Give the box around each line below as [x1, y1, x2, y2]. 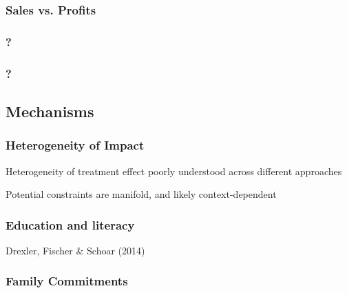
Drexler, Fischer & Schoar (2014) [6, 243, 145, 257]
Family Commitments [6, 272, 128, 290]
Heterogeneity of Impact [6, 137, 145, 154]
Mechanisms [6, 100, 94, 121]
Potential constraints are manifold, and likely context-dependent [6, 187, 277, 201]
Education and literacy [6, 216, 135, 233]
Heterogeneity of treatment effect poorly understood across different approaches [6, 163, 342, 178]
